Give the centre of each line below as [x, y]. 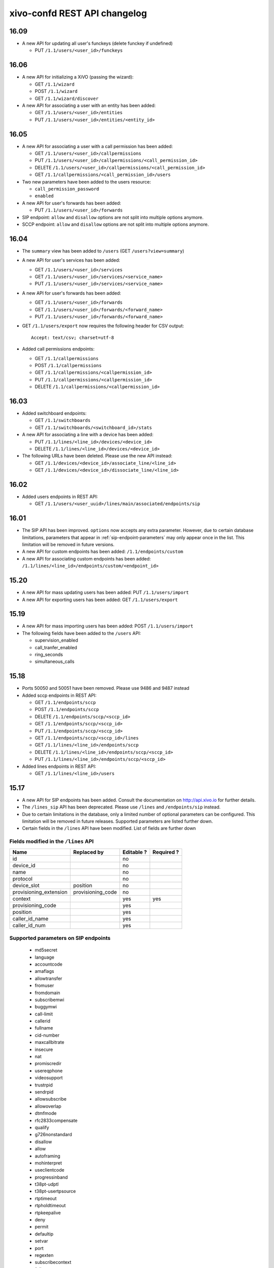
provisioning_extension [40, 892]
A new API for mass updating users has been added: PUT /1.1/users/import [106, 592]
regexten [44, 1255]
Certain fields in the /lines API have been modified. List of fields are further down [109, 828]
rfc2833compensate [56, 1120]
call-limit [44, 1014]
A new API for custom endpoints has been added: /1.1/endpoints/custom [103, 552]
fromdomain [47, 993]
